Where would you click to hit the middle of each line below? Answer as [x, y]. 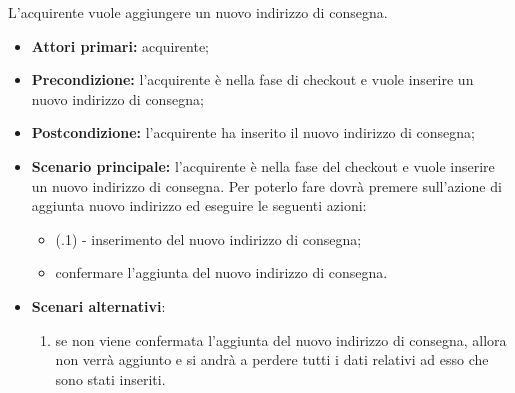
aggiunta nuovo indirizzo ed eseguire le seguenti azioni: [199, 205]
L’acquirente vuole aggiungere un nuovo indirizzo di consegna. [198, 12]
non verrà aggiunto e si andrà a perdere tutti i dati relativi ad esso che [272, 359]
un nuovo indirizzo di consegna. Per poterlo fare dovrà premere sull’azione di [266, 185]
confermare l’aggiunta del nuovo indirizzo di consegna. [221, 272]
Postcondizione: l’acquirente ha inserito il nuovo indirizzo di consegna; [253, 132]
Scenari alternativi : [98, 305]
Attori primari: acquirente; [120, 45]
